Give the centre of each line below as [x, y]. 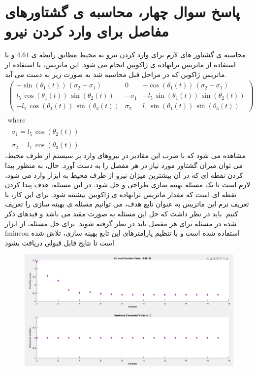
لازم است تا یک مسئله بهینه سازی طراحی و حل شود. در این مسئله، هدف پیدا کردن [128, 185]
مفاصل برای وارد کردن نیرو [87, 31]
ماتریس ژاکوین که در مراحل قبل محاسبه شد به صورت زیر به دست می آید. [116, 74]
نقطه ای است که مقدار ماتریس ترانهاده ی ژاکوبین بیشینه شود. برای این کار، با [121, 194]
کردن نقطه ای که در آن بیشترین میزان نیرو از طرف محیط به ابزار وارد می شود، [124, 175]
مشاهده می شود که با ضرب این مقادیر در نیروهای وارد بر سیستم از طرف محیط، [125, 155]
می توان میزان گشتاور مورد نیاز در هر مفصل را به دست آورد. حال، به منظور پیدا [124, 165]
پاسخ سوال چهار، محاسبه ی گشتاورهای [122, 12]
